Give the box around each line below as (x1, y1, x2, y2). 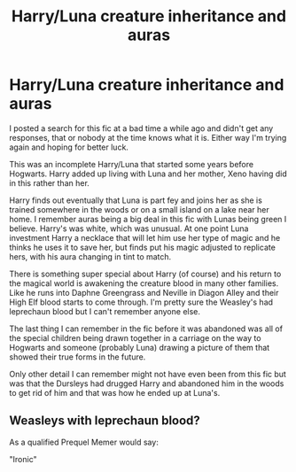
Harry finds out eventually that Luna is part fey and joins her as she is (9, 195, 263, 205)
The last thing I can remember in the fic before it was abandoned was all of (9, 323, 284, 334)
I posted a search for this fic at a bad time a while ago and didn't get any (9, 122, 274, 134)
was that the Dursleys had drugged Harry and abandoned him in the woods (9, 378, 284, 389)
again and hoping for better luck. (9, 142, 129, 152)
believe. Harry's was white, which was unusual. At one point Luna (9, 223, 249, 234)
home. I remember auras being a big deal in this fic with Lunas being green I (9, 213, 287, 224)
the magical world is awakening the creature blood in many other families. (9, 277, 279, 289)
